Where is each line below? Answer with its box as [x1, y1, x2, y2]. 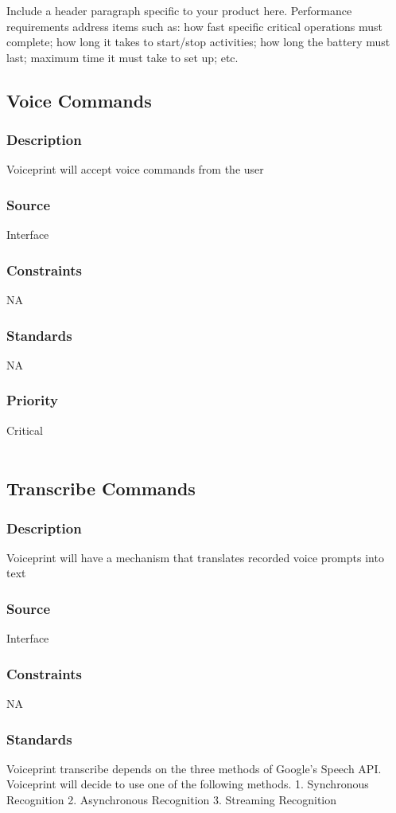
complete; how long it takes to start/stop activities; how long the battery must [6, 33, 390, 50]
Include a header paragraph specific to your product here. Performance [6, 2, 352, 18]
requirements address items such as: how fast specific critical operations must [6, 18, 383, 34]
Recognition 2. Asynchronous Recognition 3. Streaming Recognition [6, 792, 337, 808]
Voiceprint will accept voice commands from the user [6, 161, 264, 178]
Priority [6, 390, 58, 410]
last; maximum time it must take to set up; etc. [6, 49, 239, 65]
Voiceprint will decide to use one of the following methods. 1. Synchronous [6, 776, 369, 792]
